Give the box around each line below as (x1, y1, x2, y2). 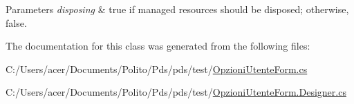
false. (6, 15, 27, 30)
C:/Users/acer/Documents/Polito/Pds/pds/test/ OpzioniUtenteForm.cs (6, 61, 308, 76)
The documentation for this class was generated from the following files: (6, 39, 310, 53)
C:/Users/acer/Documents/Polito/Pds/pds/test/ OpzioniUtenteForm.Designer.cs (6, 85, 346, 99)
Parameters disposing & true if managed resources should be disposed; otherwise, (6, 2, 349, 16)
